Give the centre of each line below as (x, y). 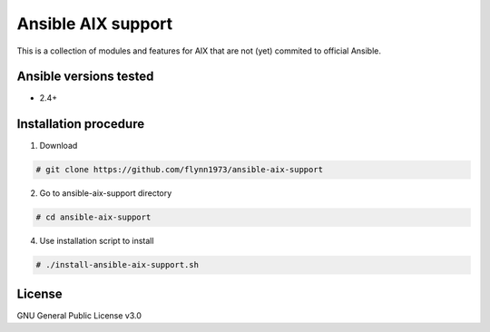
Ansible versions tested (85, 77)
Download (59, 146)
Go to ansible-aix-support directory (106, 193)
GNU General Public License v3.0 (79, 315)
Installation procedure (81, 124)
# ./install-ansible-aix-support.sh (118, 265)
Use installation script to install (97, 241)
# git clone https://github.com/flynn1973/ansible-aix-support (180, 170)
